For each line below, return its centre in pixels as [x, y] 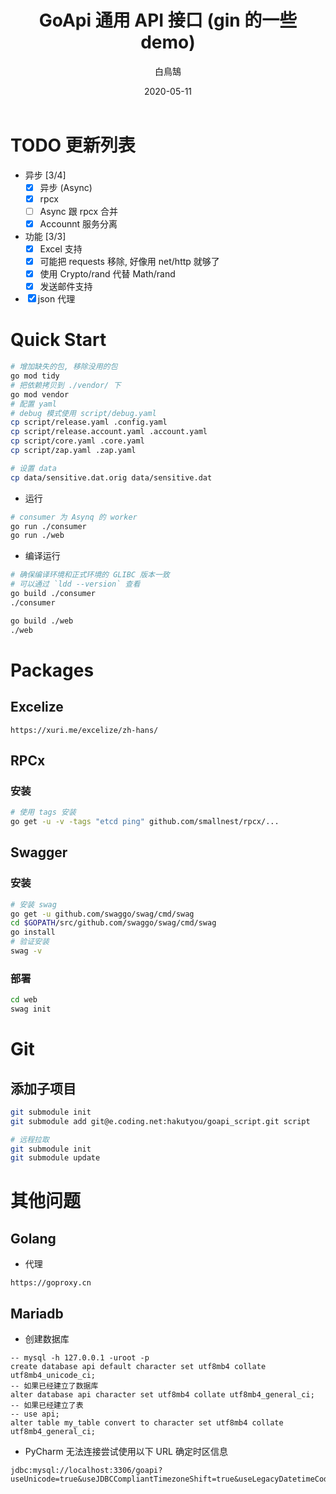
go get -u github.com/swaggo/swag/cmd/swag [102, 914]
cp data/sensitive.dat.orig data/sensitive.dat [111, 477]
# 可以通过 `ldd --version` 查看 [75, 584]
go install [33, 932]
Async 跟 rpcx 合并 [78, 211]
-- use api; [35, 1414]
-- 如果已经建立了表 [47, 1406]
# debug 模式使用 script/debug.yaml [83, 413]
